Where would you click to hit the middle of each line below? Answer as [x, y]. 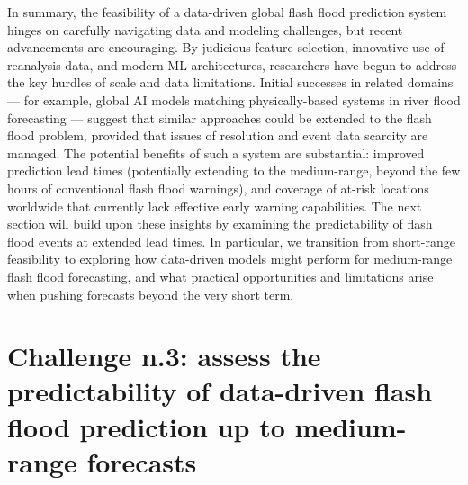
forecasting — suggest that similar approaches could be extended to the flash [220, 117]
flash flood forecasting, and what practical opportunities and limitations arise [220, 276]
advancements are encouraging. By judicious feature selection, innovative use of [226, 47]
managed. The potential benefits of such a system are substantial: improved [216, 153]
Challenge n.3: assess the [164, 356]
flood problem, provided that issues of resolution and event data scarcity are [218, 135]
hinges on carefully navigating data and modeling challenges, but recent [205, 29]
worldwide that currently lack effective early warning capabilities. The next [215, 206]
